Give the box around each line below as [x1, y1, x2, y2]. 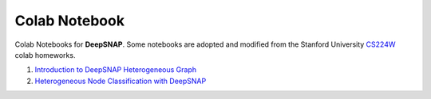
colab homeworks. [14, 50, 76, 59]
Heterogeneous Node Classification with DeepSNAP [34, 76, 207, 86]
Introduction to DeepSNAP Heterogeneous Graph [34, 65, 197, 74]
